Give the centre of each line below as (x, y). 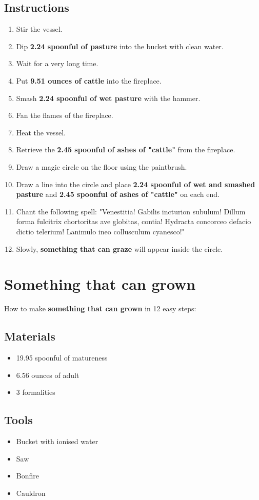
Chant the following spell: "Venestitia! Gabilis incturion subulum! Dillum (131, 211)
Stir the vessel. (39, 29)
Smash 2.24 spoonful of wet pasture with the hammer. (108, 98)
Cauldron (31, 493)
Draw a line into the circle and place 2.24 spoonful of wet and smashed (136, 184)
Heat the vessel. (41, 132)
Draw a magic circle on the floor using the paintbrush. (102, 166)
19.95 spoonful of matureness (62, 358)
